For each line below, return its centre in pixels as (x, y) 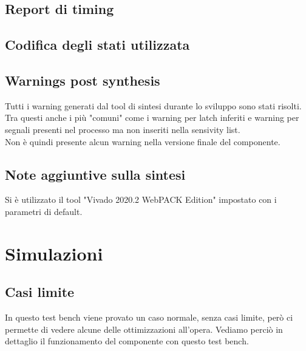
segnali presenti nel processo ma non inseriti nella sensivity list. (123, 129)
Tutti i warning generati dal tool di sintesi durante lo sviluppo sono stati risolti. (153, 105)
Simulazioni (54, 253)
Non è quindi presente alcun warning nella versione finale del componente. (143, 141)
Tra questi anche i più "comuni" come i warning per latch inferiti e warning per (152, 118)
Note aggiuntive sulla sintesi (95, 174)
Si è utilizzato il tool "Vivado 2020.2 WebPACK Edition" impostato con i (141, 199)
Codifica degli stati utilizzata (97, 45)
